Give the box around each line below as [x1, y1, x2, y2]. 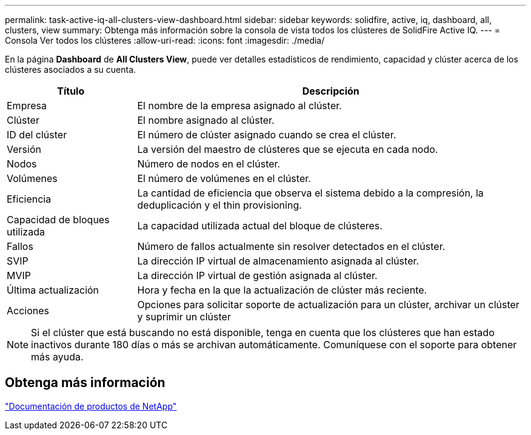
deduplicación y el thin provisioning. [137, 199, 302, 211]
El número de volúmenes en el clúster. [137, 172, 311, 184]
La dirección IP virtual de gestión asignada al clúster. [137, 269, 378, 282]
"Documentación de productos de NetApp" [5, 400, 177, 411]
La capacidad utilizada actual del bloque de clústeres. [137, 220, 382, 232]
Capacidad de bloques [7, 214, 110, 226]
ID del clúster [7, 129, 67, 141]
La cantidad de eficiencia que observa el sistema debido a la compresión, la [137, 187, 484, 199]
